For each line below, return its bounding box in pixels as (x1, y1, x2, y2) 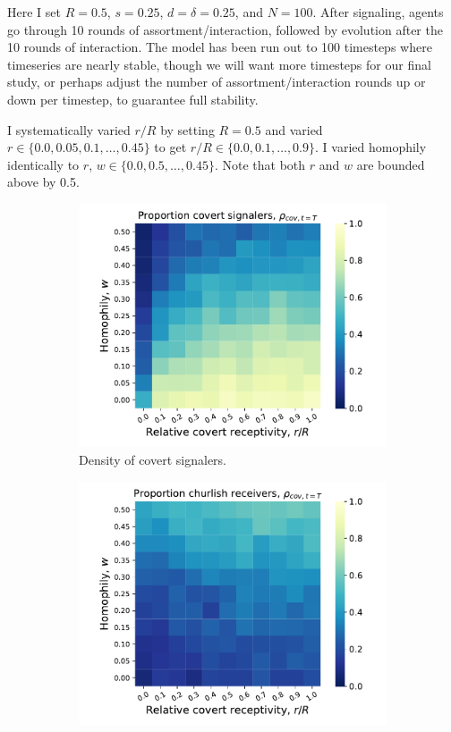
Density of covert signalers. (79, 450, 226, 469)
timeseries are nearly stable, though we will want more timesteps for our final (7, 55, 431, 73)
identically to (7, 155, 80, 173)
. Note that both (214, 155, 306, 173)
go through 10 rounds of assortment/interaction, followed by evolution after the (7, 20, 443, 38)
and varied (265, 120, 323, 139)
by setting (160, 120, 215, 139)
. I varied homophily (315, 138, 427, 156)
